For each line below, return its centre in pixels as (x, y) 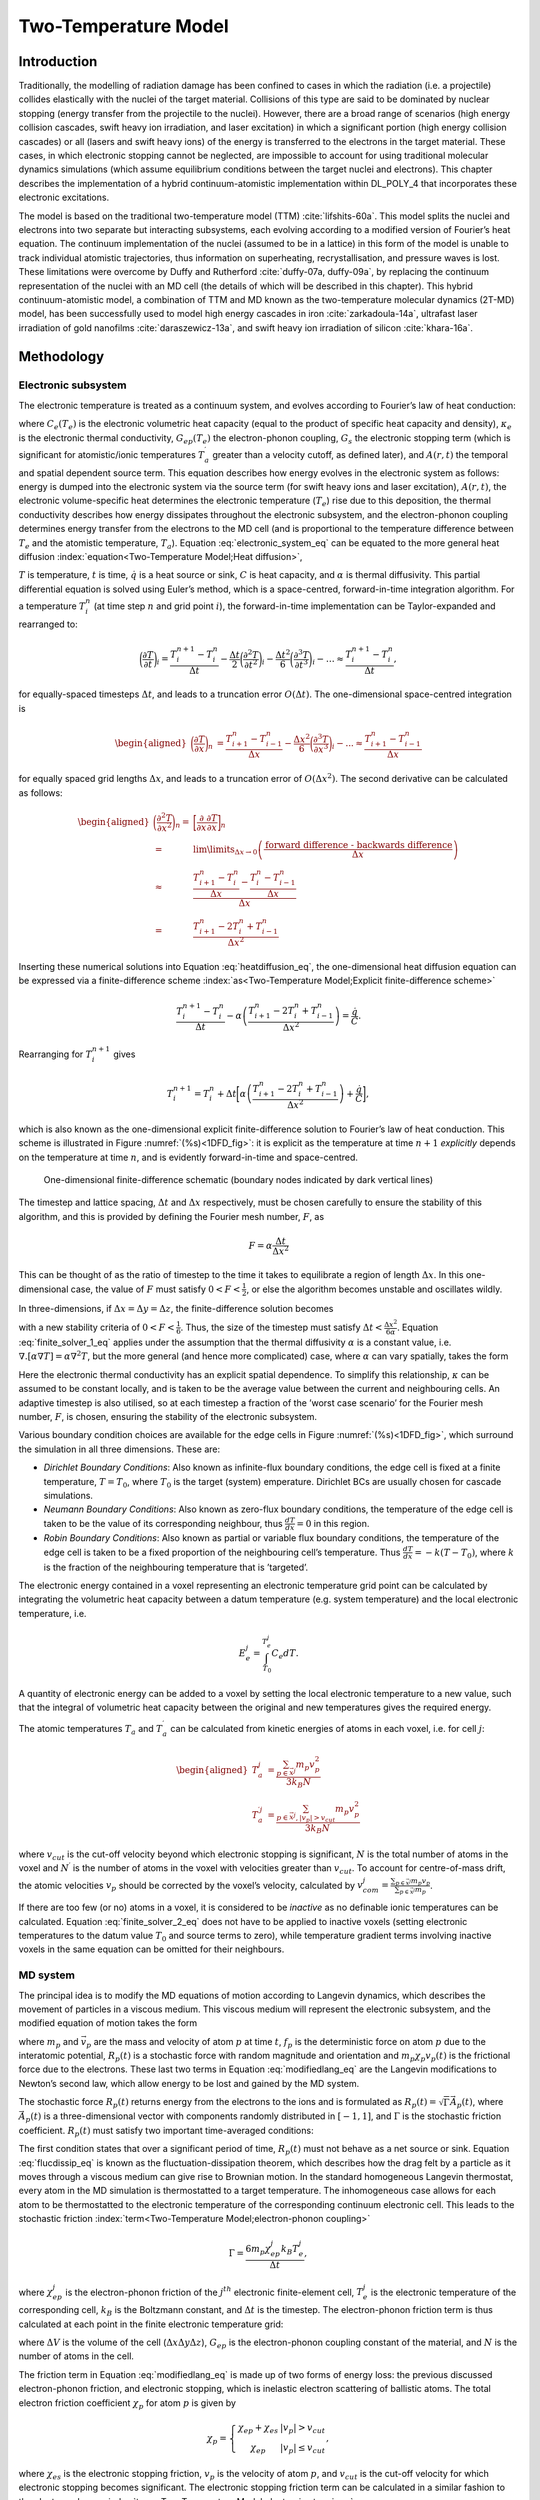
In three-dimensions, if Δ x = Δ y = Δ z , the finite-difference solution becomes (176, 1308)
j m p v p (419, 1881)
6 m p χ (258, 2250)
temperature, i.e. (52, 1613)
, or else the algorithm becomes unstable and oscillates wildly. (374, 1289)
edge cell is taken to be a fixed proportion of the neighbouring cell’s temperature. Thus (222, 1552)
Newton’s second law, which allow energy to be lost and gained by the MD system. (189, 2083)
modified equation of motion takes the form (108, 2023)
